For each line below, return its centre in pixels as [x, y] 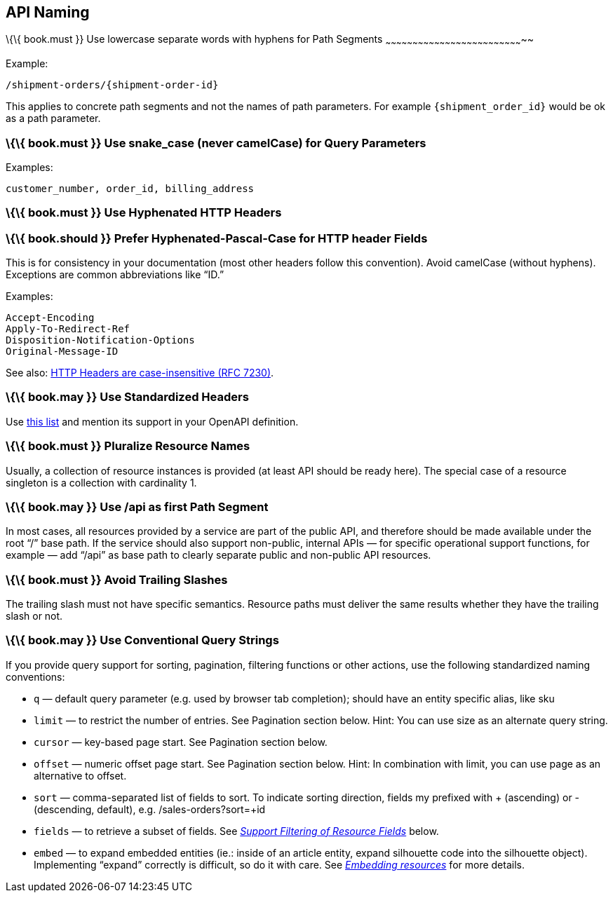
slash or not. [34, 616]
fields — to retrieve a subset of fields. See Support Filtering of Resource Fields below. [236, 831]
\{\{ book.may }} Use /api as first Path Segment [137, 506]
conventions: [35, 676]
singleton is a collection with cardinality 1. [101, 482]
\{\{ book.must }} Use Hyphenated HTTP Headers [144, 213]
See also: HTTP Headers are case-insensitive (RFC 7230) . [140, 373]
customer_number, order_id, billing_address [130, 188]
